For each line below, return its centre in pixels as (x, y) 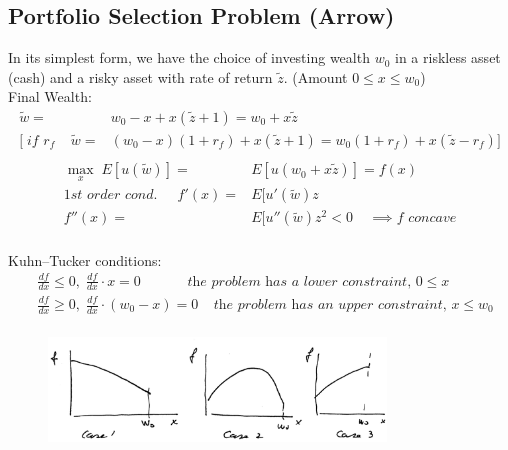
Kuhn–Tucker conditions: (85, 259)
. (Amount (315, 76)
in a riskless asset (448, 57)
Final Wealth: (50, 96)
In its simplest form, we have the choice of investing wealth (189, 57)
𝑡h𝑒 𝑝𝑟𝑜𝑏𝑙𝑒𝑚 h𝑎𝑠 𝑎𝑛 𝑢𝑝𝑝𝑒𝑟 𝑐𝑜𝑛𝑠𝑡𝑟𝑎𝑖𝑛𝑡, (330, 305)
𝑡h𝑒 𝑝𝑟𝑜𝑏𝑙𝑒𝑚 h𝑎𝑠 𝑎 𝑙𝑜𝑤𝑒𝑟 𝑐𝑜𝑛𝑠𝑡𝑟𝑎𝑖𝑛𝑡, (299, 281)
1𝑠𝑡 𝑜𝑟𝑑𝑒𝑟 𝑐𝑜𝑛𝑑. (110, 195)
